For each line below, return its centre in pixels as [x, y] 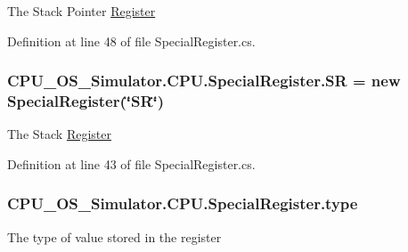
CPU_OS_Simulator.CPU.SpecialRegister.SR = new [204, 81]
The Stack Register [59, 134]
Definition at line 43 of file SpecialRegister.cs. [131, 163]
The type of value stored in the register [114, 236]
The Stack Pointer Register [82, 11]
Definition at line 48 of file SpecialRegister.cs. [131, 41]
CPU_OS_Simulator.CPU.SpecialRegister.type [183, 203]
